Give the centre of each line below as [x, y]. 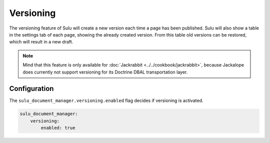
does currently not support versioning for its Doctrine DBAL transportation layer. [105, 72]
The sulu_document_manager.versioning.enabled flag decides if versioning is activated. [106, 100]
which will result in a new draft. [41, 42]
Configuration [31, 89]
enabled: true [58, 128]
